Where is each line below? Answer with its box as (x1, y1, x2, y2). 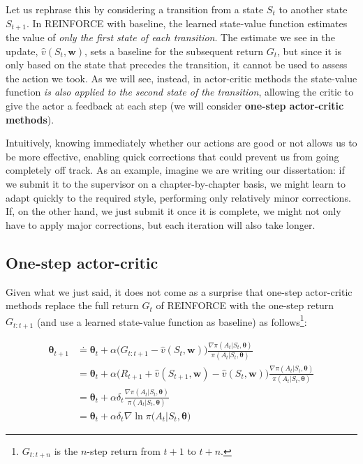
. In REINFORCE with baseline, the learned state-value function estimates (26, 15, 348, 30)
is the (54, 443, 78, 458)
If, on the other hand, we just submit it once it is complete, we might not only (6, 204, 341, 218)
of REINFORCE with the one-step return (156, 298, 334, 313)
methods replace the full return (6, 298, 139, 313)
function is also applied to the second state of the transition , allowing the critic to (6, 84, 354, 99)
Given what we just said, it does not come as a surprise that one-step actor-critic (6, 284, 353, 299)
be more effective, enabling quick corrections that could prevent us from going (6, 149, 339, 163)
